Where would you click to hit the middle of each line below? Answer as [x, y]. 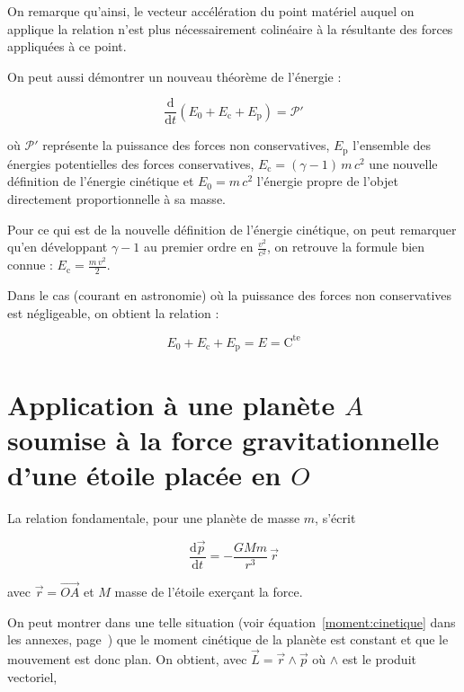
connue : [30, 265]
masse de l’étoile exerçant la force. [209, 591]
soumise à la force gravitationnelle [223, 439]
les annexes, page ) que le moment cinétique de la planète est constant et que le [228, 639]
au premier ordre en [198, 247]
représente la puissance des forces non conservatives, [186, 145]
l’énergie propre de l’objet [327, 181]
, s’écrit [335, 517]
